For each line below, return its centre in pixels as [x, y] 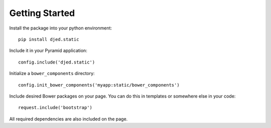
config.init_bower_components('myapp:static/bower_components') [99, 85]
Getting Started [42, 13]
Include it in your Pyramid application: [48, 50]
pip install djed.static [49, 39]
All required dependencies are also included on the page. [69, 119]
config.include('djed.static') [57, 62]
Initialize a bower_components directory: [52, 73]
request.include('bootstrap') [55, 108]
